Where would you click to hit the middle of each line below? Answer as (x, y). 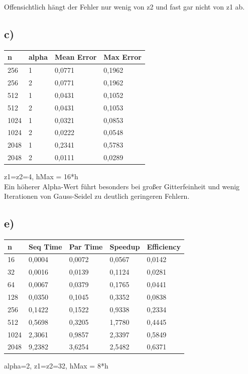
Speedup (125, 246)
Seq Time (45, 246)
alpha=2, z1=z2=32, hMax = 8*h (56, 366)
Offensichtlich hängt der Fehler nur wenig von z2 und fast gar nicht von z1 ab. (125, 7)
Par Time (86, 246)
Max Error (122, 57)
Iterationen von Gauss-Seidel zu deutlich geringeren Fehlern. (97, 196)
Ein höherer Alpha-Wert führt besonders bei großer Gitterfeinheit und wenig (122, 186)
